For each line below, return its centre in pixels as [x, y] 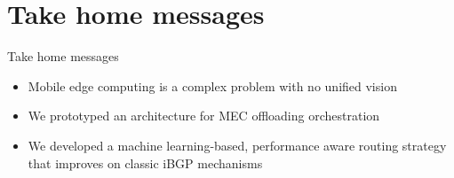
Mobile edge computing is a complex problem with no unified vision [212, 85]
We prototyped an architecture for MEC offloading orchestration [204, 116]
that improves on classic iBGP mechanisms [145, 163]
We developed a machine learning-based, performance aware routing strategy [237, 145]
